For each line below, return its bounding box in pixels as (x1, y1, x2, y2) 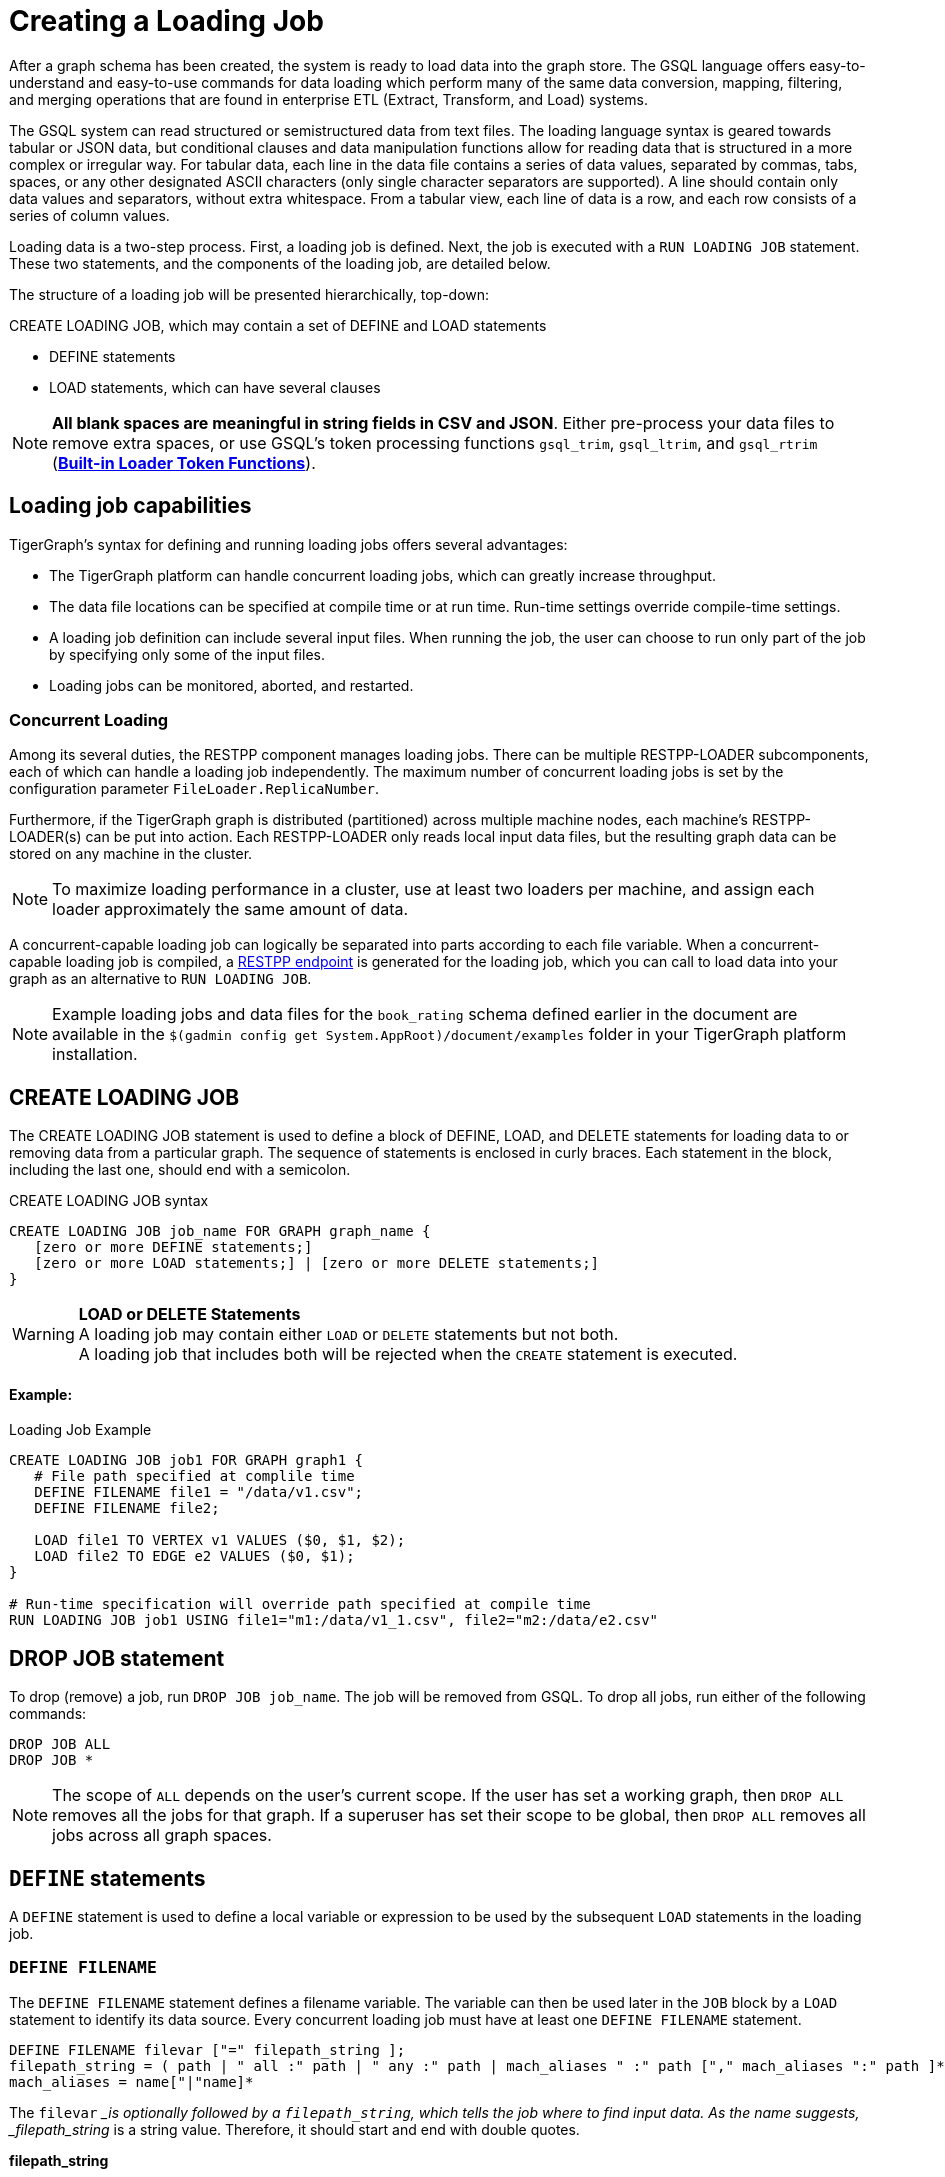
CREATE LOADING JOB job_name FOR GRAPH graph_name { (9, 1223, 431, 1240)
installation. (52, 1044, 138, 1065)
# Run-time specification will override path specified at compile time (9, 1596, 591, 1613)
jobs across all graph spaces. (52, 1825, 272, 1846)
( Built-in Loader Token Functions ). (52, 452, 316, 473)
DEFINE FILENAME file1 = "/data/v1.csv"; (34, 1484, 364, 1501)
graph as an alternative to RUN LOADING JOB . (9, 970, 312, 988)
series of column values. (9, 206, 170, 224)
